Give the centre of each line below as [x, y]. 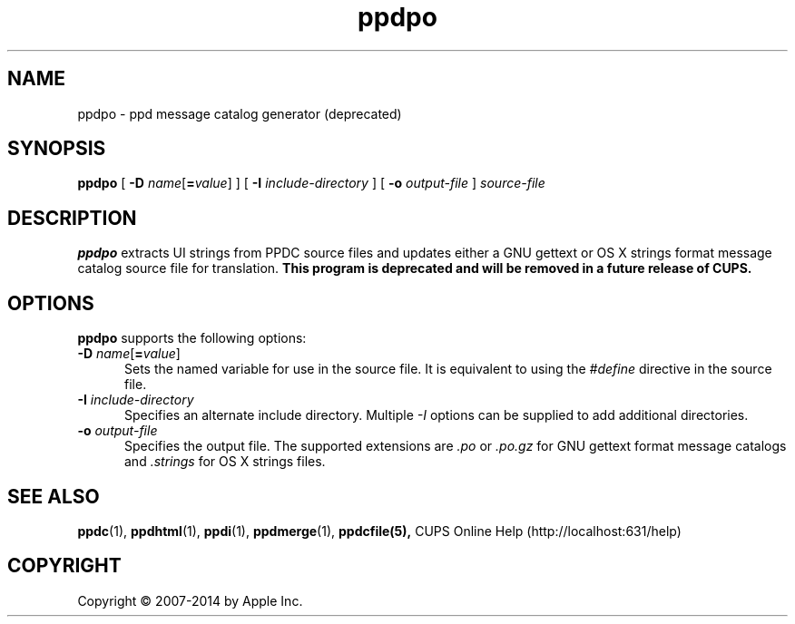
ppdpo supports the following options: [192, 338]
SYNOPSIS [57, 149]
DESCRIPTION [72, 218]
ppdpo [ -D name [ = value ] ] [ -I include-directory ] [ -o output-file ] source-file [311, 183]
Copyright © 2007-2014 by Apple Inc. [190, 600]
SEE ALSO [54, 496]
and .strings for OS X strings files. [225, 462]
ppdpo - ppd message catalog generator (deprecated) [240, 113]
